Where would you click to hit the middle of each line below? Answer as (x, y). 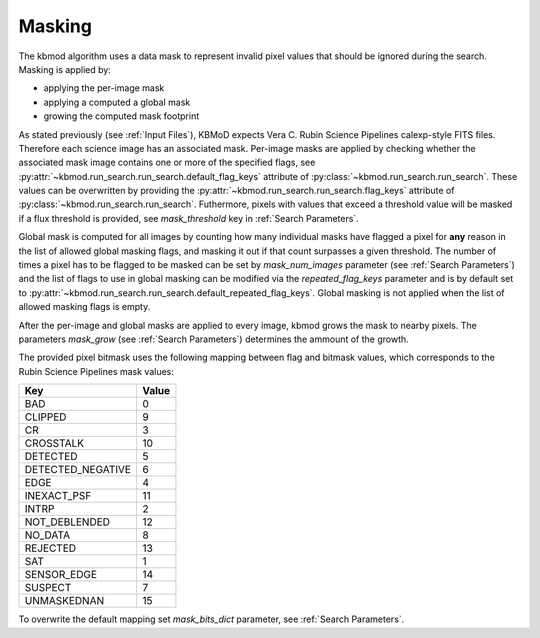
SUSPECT (48, 588)
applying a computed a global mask (117, 102)
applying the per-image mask (104, 88)
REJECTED (50, 548)
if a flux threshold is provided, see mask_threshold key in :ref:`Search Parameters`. (188, 218)
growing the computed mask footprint (121, 116)
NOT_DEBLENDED (67, 522)
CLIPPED (45, 417)
